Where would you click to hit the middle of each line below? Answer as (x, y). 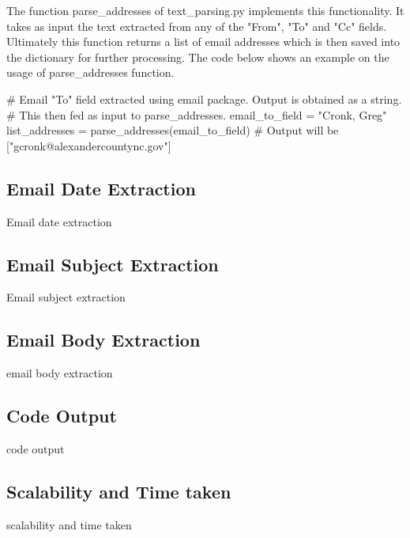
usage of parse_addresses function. (90, 72)
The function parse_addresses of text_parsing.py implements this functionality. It (205, 10)
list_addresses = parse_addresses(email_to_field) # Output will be (173, 130)
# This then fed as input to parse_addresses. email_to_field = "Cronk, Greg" (197, 114)
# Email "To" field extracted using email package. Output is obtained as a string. (204, 99)
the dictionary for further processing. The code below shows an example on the (198, 57)
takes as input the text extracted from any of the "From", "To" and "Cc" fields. (197, 26)
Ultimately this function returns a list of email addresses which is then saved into (203, 42)
